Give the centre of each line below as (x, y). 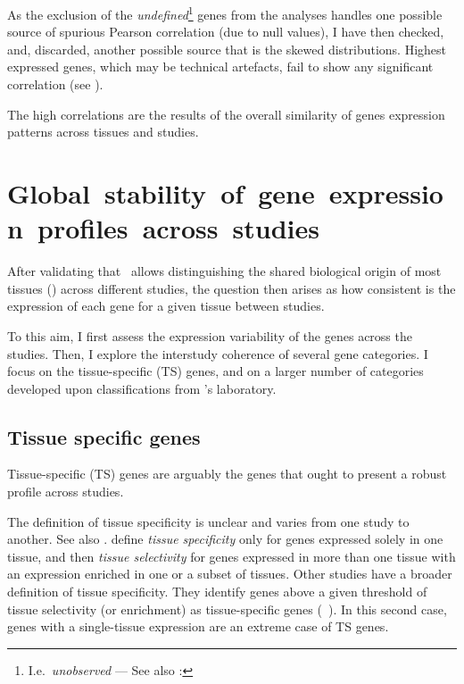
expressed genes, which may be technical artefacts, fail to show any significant (220, 67)
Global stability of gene (161, 193)
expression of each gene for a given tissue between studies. (166, 306)
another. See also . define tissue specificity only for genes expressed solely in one (225, 539)
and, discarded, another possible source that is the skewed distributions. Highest (227, 49)
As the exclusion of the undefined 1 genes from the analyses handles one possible (225, 13)
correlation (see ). (55, 84)
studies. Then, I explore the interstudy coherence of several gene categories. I (218, 353)
